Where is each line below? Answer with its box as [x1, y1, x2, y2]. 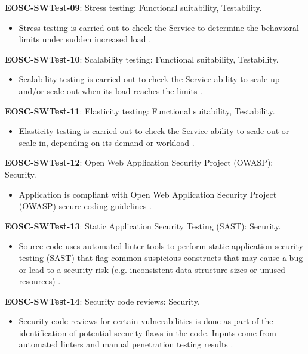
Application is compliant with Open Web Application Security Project [19, 188, 277, 200]
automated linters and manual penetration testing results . [19, 338, 233, 350]
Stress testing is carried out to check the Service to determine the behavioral [19, 21, 299, 33]
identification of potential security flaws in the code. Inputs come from [19, 326, 276, 339]
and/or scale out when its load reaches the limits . [19, 84, 202, 97]
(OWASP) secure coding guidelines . [19, 200, 152, 212]
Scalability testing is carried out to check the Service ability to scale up [19, 73, 280, 85]
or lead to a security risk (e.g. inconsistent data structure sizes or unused [19, 263, 285, 275]
